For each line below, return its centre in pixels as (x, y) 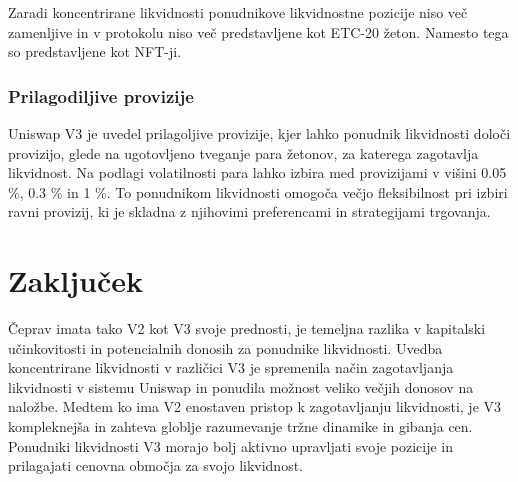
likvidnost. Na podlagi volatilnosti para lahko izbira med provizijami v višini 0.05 (257, 172)
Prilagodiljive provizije (101, 95)
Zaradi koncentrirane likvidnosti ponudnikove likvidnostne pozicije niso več (238, 12)
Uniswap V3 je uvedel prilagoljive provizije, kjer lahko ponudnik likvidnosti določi (259, 133)
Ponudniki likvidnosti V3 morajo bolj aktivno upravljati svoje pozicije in (231, 445)
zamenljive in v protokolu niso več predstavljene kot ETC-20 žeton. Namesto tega (258, 31)
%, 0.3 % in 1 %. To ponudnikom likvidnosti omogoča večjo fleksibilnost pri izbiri (258, 191)
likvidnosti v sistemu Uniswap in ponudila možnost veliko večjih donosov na (241, 386)
